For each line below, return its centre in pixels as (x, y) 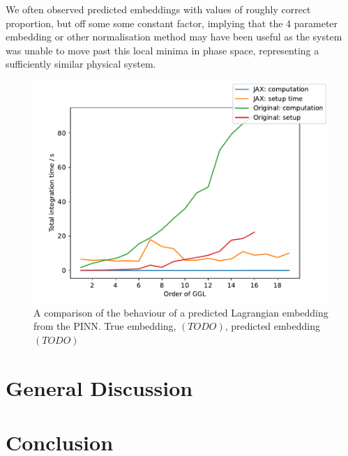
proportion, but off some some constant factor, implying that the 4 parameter (172, 23)
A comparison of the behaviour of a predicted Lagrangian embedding (181, 312)
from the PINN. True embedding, (105, 326)
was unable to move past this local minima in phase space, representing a (162, 50)
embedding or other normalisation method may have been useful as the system (174, 37)
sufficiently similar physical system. (81, 64)
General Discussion (99, 387)
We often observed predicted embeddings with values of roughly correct (158, 9)
